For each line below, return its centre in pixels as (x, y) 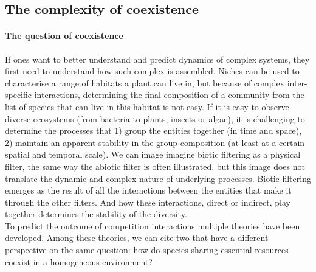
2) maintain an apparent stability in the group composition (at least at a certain (155, 142)
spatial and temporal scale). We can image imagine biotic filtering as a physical (153, 154)
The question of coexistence (64, 36)
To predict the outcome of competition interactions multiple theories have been (153, 225)
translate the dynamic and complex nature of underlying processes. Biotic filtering (158, 178)
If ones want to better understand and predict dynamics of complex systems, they (157, 59)
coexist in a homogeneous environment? (79, 261)
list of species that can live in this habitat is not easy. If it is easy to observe (147, 106)
